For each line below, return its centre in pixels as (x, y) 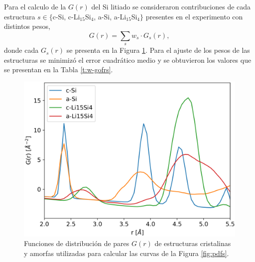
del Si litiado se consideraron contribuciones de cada (171, 6)
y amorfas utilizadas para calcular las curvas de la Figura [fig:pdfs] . (127, 253)
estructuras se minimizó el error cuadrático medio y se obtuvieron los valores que (128, 60)
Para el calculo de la (35, 6)
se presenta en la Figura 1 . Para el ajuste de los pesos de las (158, 50)
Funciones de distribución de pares (77, 243)
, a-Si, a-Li (110, 16)
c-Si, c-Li (66, 16)
